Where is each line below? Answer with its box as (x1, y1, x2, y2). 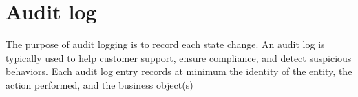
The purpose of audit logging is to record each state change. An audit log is (6, 37, 325, 52)
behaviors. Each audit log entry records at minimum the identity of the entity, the (6, 64, 352, 78)
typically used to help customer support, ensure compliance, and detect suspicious (6, 50, 352, 65)
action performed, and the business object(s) (6, 77, 193, 91)
